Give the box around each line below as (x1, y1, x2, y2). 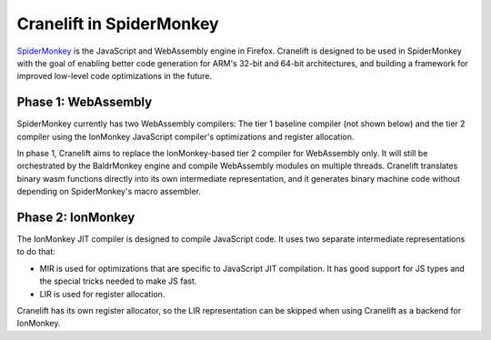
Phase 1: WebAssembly (16, 95, 153, 110)
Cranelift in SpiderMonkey (16, 14, 219, 34)
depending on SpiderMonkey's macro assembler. (16, 186, 202, 197)
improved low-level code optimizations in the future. (16, 71, 213, 82)
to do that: (16, 246, 56, 257)
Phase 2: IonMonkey (16, 210, 135, 225)
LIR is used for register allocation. (39, 288, 165, 299)
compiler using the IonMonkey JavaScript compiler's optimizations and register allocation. (16, 131, 355, 142)
